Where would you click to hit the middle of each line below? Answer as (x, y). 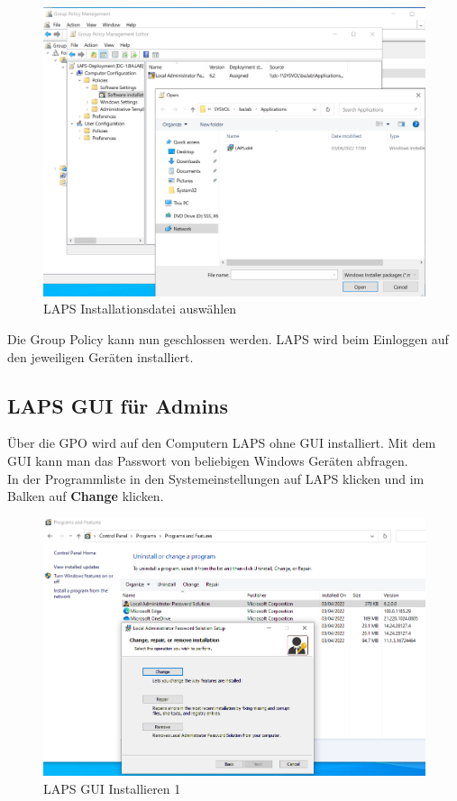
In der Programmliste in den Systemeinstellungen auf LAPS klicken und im (216, 478)
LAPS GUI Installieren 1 (112, 788)
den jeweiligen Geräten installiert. (101, 356)
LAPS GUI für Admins (118, 405)
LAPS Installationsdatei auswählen (140, 309)
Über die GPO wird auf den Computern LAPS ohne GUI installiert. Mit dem (222, 443)
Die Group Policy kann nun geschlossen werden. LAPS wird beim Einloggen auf (228, 339)
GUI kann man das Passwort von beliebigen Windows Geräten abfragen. (208, 461)
